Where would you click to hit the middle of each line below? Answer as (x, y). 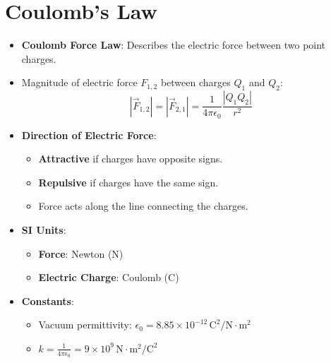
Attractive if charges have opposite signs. (131, 159)
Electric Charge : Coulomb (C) (109, 277)
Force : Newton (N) (81, 253)
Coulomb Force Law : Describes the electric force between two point (174, 45)
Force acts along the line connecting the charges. (143, 206)
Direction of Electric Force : (89, 135)
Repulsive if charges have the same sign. (128, 182)
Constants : (48, 300)
